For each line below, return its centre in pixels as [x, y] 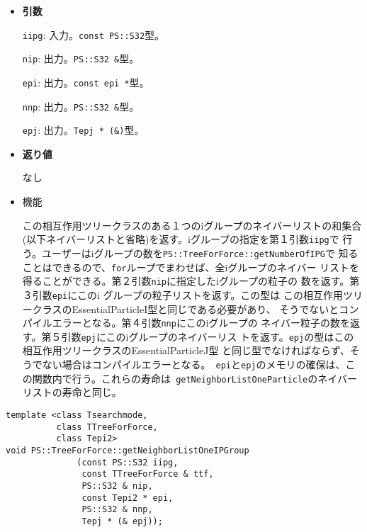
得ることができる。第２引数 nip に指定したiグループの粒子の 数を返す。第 [191, 281]
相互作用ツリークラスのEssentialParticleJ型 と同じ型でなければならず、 [186, 350]
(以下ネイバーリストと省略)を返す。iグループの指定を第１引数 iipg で [181, 239]
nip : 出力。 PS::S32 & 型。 [81, 58]
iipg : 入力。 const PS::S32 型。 [94, 34]
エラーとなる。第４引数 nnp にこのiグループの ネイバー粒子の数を [201, 323]
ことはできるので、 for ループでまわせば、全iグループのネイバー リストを [191, 267]
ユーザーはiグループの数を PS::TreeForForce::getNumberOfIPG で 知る [200, 253]
